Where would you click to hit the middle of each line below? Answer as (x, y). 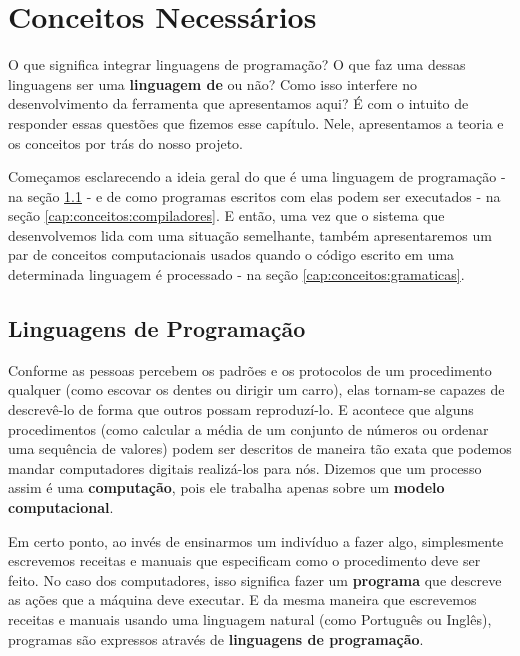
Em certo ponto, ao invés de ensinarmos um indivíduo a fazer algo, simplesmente (256, 540)
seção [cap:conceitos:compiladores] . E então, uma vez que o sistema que (226, 215)
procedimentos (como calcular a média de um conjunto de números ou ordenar (248, 428)
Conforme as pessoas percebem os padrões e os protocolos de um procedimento (250, 369)
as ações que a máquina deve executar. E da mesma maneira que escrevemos (242, 599)
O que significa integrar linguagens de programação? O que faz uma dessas (237, 64)
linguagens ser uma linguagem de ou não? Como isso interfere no (213, 83)
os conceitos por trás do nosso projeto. (125, 142)
